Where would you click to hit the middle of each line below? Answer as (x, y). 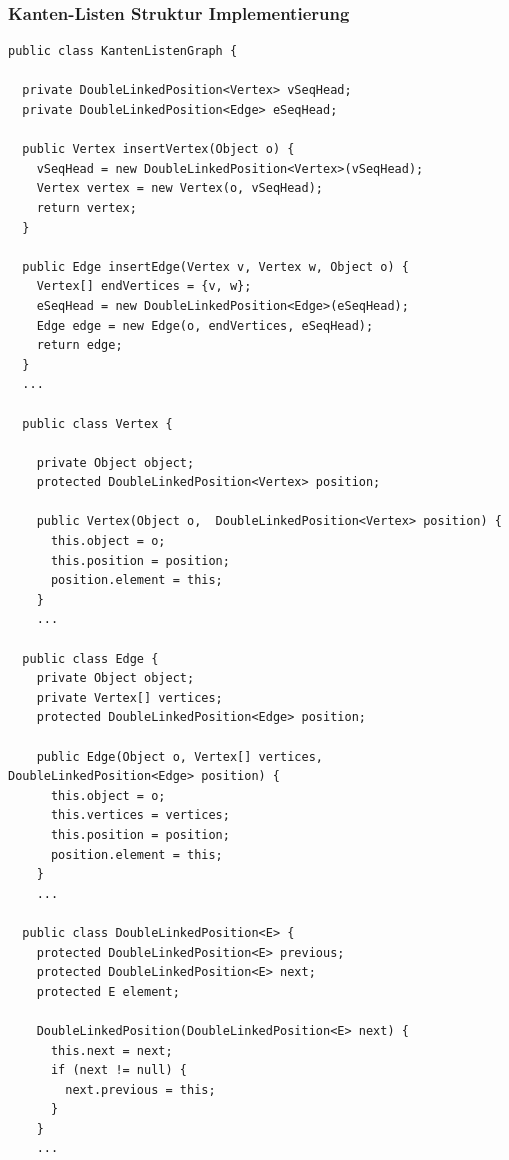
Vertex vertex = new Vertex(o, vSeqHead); (179, 188)
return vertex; (86, 207)
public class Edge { (90, 658)
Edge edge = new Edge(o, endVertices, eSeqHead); (205, 325)
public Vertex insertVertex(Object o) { (158, 149)
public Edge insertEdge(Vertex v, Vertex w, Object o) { (215, 266)
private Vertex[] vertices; (129, 697)
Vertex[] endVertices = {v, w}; (144, 286)
